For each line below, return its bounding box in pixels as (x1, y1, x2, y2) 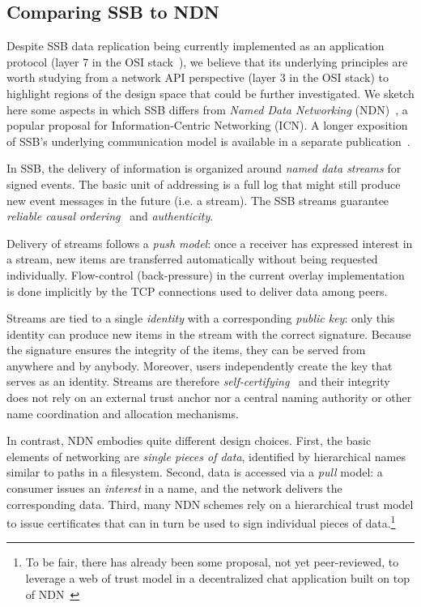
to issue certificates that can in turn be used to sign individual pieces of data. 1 (6, 512, 396, 531)
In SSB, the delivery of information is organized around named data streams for (6, 160, 402, 177)
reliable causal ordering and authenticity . (6, 207, 214, 224)
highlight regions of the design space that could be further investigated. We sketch (6, 84, 415, 101)
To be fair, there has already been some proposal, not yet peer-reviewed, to (25, 554, 399, 571)
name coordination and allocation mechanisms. (6, 404, 239, 421)
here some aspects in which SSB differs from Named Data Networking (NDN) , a (6, 100, 408, 118)
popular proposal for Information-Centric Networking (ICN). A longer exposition (6, 117, 408, 134)
